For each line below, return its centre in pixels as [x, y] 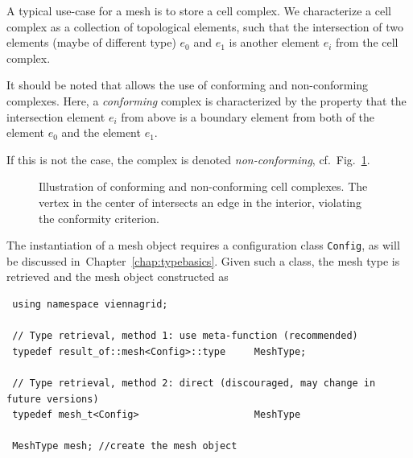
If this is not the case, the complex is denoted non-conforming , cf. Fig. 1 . [188, 159]
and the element [101, 132]
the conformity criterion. [99, 218]
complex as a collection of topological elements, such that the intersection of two [205, 26]
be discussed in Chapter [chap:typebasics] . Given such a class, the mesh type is [203, 260]
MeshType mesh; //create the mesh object [125, 446]
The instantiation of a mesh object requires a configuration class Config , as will [203, 245]
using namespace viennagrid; [90, 304]
